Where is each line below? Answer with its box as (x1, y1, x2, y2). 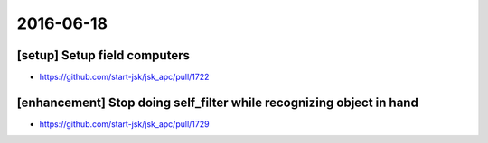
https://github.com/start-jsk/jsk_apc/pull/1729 (39, 118, 210, 130)
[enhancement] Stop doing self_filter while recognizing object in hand (16, 94, 419, 110)
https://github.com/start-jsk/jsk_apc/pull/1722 (39, 72, 210, 83)
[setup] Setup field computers (16, 48, 190, 63)
